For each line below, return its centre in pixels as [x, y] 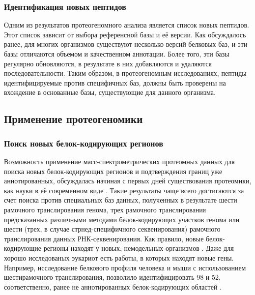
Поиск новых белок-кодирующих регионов [84, 143]
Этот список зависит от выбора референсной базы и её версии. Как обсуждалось [125, 34]
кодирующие [23, 248]
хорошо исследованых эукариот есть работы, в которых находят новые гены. [119, 257]
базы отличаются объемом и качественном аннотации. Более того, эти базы [117, 54]
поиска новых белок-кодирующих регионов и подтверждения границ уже [113, 171]
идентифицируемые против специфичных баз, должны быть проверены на [115, 82]
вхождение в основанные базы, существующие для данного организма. [110, 92]
